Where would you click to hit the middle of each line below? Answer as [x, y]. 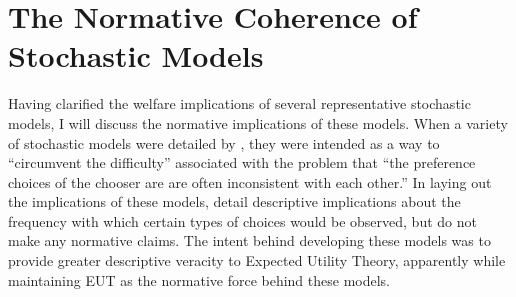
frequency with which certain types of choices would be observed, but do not [242, 220]
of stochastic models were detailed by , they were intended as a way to [224, 142]
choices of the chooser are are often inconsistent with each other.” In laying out [250, 181]
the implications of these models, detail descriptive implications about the [234, 201]
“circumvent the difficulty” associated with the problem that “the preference [242, 162]
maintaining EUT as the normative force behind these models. [199, 279]
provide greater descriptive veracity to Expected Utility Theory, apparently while [257, 260]
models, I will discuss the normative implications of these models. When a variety [258, 122]
